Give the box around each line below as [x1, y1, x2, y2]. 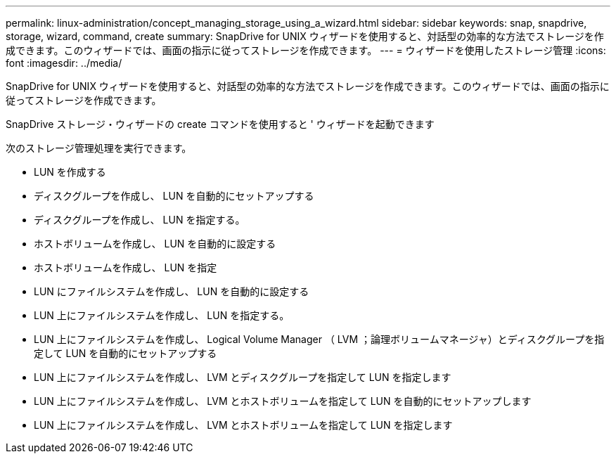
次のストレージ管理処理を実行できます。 [6, 142, 192, 154]
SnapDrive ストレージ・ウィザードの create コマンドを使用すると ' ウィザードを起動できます [6, 118, 435, 130]
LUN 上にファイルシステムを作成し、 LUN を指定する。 [34, 309, 290, 321]
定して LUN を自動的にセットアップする [34, 347, 217, 359]
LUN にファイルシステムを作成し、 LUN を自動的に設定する [34, 285, 309, 297]
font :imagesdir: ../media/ [6, 57, 122, 69]
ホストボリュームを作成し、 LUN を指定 [34, 261, 217, 273]
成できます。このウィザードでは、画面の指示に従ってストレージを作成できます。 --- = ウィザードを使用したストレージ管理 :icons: [6, 44, 606, 56]
